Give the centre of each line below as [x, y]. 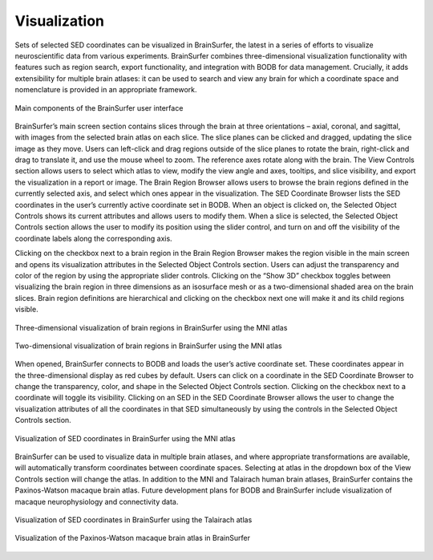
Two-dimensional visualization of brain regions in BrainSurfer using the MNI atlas [148, 346]
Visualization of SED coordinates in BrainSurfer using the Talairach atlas [134, 520]
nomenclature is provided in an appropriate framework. [106, 90]
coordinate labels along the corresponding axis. [93, 238]
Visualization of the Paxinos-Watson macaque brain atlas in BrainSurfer [132, 538]
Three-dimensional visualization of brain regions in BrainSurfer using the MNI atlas [151, 327]
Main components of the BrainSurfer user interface [99, 108]
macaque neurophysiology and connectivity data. [97, 501]
